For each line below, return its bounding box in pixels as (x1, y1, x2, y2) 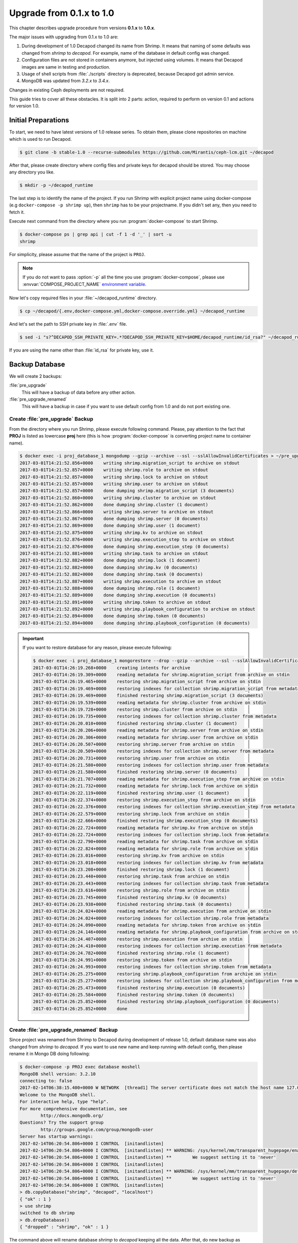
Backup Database (9, 360, 66, 368)
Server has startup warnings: (19, 1134, 93, 1140)
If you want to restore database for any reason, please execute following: (22, 644, 172, 651)
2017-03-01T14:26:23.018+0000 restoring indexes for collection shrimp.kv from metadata (33, 860, 264, 865)
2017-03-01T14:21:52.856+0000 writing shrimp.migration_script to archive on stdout (19, 460, 240, 466)
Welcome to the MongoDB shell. (19, 1092, 96, 1097)
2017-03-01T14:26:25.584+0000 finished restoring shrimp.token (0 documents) (33, 992, 235, 997)
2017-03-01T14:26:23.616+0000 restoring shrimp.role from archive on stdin (33, 888, 229, 893)
